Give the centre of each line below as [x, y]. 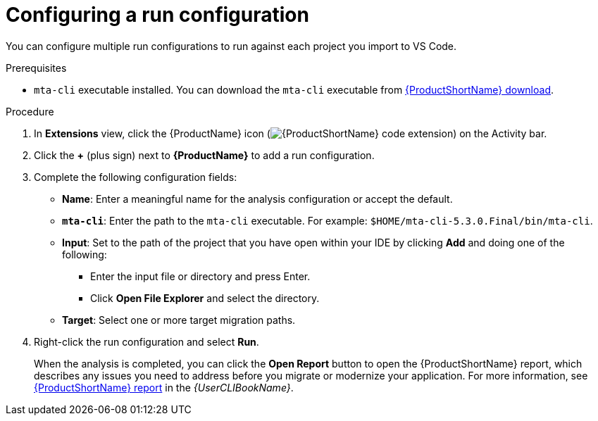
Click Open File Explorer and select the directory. [205, 298]
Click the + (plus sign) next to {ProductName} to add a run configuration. [204, 155]
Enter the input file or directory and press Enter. [200, 276]
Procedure [30, 111]
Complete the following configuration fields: [136, 177]
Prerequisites [36, 68]
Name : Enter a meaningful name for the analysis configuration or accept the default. [257, 199]
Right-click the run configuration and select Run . [147, 341]
